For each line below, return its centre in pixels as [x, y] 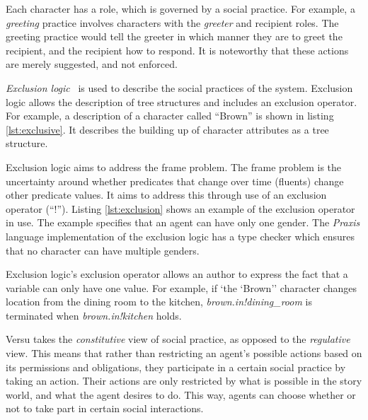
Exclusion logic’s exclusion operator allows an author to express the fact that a [177, 274]
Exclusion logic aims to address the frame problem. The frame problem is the [174, 167]
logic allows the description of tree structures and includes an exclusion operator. [182, 101]
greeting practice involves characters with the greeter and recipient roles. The [172, 22]
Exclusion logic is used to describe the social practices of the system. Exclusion [179, 87]
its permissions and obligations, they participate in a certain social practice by [176, 367]
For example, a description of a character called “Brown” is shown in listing [170, 116]
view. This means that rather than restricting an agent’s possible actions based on [184, 353]
